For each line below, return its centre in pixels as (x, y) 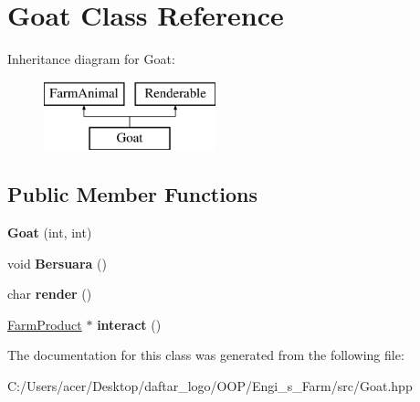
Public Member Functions (132, 194)
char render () (50, 294)
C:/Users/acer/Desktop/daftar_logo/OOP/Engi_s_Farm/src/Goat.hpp (210, 386)
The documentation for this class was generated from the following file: (206, 355)
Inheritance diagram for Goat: (91, 59)
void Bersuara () (57, 263)
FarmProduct (45, 324)
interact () (129, 324)
